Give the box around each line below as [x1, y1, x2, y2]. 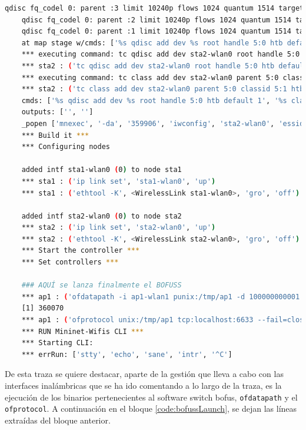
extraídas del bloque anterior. [5, 414, 111, 426]
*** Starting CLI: [21, 339, 94, 348]
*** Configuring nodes [21, 143, 110, 151]
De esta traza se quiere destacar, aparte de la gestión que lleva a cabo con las [5, 368, 284, 380]
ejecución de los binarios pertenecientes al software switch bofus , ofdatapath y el [5, 391, 298, 403]
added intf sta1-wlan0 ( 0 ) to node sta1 [21, 166, 182, 174]
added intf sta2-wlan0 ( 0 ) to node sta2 [21, 211, 182, 220]
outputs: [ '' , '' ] [21, 108, 94, 117]
